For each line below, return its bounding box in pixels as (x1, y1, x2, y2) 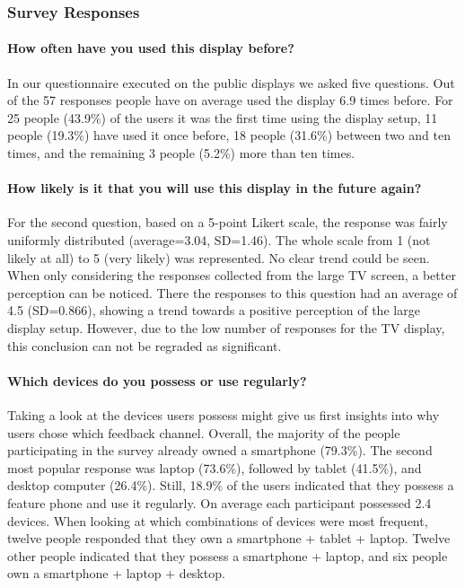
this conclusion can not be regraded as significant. (7, 336, 282, 355)
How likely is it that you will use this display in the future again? (7, 179, 422, 197)
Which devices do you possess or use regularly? (7, 371, 307, 390)
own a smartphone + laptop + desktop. (7, 564, 225, 583)
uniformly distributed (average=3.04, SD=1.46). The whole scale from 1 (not (7, 231, 431, 249)
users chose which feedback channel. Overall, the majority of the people (7, 423, 400, 442)
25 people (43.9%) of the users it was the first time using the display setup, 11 (7, 108, 438, 127)
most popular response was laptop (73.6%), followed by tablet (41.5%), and (7, 458, 422, 477)
